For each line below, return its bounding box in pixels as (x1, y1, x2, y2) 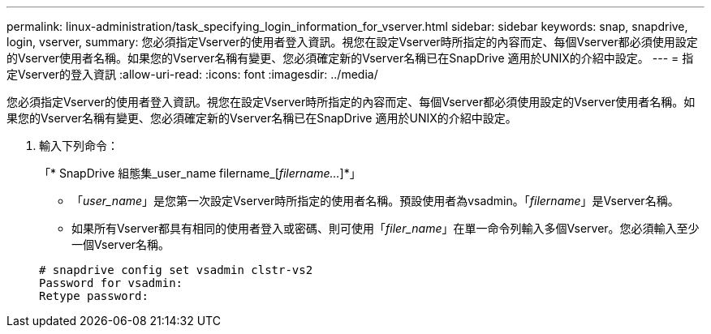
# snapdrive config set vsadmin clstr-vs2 (39, 263, 313, 276)
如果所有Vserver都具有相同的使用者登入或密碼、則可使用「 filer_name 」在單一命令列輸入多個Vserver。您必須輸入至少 (71, 221, 700, 235)
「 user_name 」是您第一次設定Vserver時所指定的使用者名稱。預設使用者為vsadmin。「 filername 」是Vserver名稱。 (71, 194, 679, 208)
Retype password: (39, 289, 149, 302)
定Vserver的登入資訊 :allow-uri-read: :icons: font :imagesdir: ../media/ (6, 67, 378, 81)
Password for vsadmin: (39, 276, 183, 289)
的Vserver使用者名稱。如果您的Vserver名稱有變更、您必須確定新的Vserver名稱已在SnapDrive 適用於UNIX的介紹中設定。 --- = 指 (6, 51, 694, 65)
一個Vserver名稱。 (71, 238, 170, 251)
